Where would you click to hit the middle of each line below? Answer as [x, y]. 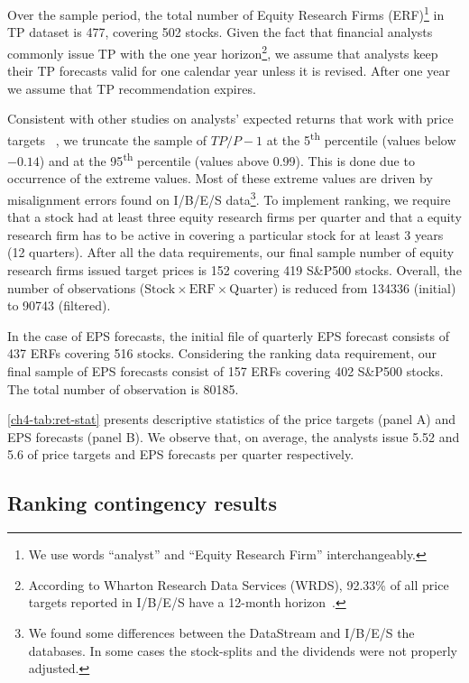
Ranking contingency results [142, 503]
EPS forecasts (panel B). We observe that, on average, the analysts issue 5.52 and [234, 436]
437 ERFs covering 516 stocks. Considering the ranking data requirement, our [222, 353]
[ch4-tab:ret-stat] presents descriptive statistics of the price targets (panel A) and [232, 419]
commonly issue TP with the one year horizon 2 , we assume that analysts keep [223, 51]
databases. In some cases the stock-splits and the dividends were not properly [243, 650]
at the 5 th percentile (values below [361, 138]
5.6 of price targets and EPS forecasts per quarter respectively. [181, 454]
